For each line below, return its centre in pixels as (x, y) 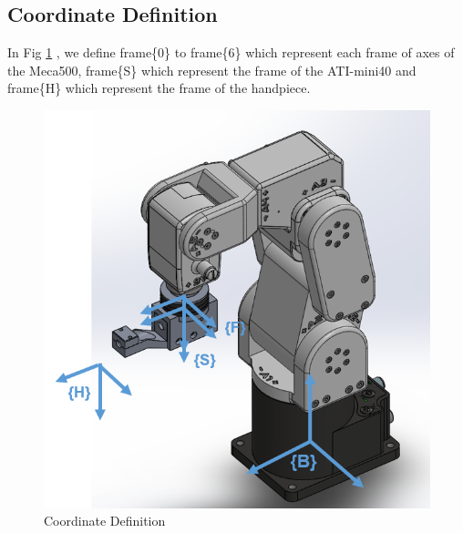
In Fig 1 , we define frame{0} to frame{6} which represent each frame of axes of (231, 52)
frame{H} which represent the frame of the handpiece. (159, 88)
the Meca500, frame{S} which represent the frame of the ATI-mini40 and (212, 70)
